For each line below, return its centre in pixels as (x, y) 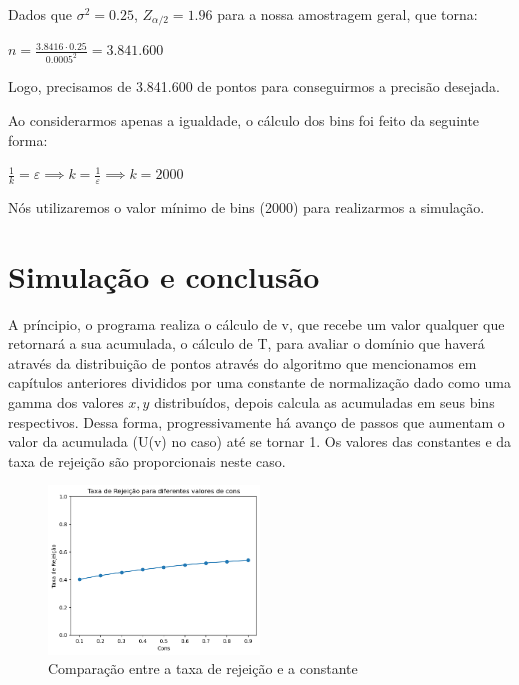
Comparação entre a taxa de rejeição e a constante (203, 668)
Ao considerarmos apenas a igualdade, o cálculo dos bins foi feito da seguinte (244, 119)
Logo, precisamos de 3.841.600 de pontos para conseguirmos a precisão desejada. (254, 86)
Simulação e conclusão (164, 275)
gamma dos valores (66, 402)
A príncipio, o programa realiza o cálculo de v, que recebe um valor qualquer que (256, 323)
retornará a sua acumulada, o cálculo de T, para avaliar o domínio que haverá (246, 343)
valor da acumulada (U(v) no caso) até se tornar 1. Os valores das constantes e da (260, 441)
